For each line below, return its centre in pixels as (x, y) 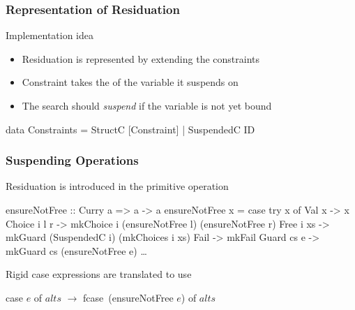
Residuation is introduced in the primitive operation (117, 186)
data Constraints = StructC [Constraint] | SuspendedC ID (130, 129)
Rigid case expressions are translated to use (99, 274)
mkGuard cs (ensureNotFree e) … (76, 250)
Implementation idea (50, 35)
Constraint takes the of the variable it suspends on (130, 82)
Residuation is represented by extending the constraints (141, 58)
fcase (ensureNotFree (128, 297)
